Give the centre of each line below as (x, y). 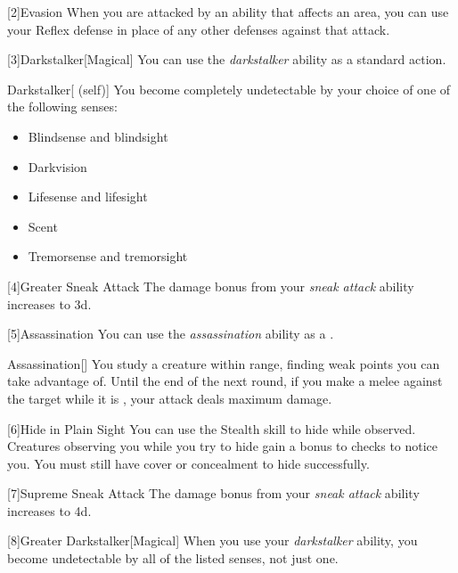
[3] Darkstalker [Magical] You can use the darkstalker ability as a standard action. (227, 59)
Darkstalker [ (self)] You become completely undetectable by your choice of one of (229, 89)
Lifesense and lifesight (88, 196)
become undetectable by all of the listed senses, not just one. (173, 558)
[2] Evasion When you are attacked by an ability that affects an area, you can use (228, 12)
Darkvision (57, 166)
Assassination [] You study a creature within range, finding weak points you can (224, 363)
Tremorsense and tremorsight (108, 256)
